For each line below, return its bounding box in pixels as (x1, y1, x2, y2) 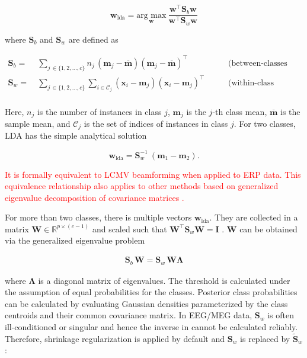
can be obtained (239, 222, 298, 235)
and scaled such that (92, 222, 167, 235)
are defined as (68, 33, 119, 45)
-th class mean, (212, 105, 267, 117)
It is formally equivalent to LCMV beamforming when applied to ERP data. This (5, 168, 301, 180)
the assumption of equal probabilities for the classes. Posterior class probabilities (5, 286, 298, 298)
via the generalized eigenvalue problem (5, 234, 145, 247)
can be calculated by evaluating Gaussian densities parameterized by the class (5, 297, 288, 309)
